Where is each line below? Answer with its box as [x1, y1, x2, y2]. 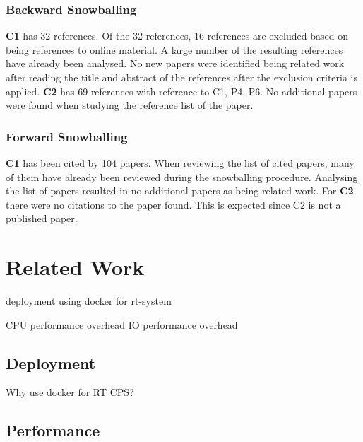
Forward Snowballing [6, 127, 128, 145]
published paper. [6, 211, 78, 226]
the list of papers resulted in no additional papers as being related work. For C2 [6, 183, 354, 198]
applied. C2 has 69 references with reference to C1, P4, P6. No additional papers [6, 83, 357, 98]
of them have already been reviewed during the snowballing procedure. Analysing [6, 169, 358, 184]
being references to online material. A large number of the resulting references [6, 42, 343, 57]
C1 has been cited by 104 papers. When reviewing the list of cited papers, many [6, 156, 355, 170]
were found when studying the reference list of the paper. [6, 98, 254, 112]
